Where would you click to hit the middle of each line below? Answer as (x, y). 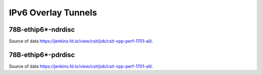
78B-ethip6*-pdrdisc (42, 55)
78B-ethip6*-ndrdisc (42, 30)
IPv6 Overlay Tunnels (53, 12)
